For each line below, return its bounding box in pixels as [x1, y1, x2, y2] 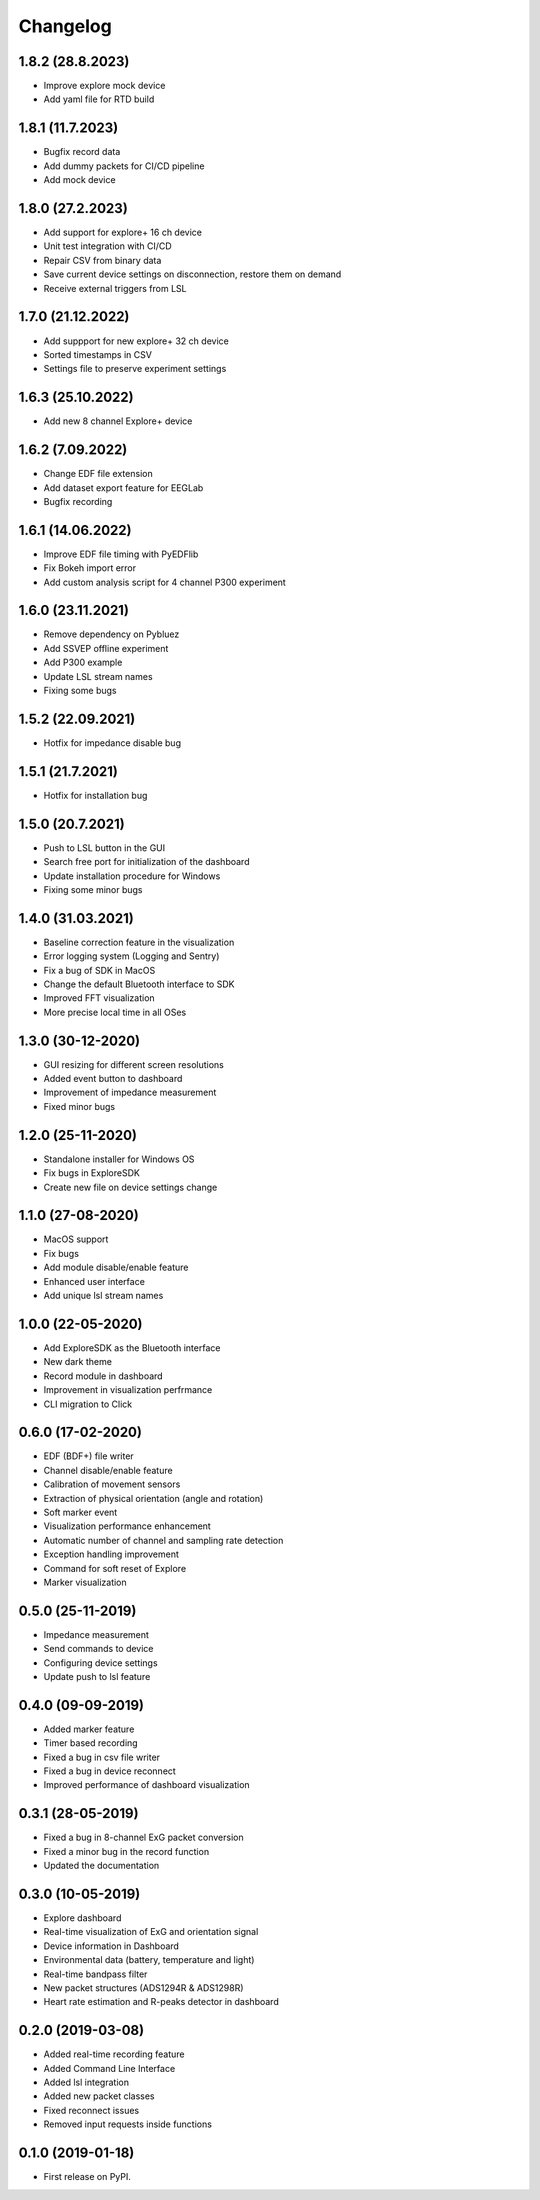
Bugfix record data [43, 146, 121, 158]
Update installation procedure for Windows [43, 870, 221, 882]
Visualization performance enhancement [43, 1520, 212, 1532]
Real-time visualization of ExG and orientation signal [43, 1926, 259, 1938]
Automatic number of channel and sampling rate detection [43, 1534, 284, 1546]
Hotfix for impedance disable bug [43, 736, 182, 749]
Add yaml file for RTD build [43, 93, 155, 105]
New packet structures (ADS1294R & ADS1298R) [43, 1982, 244, 1994]
